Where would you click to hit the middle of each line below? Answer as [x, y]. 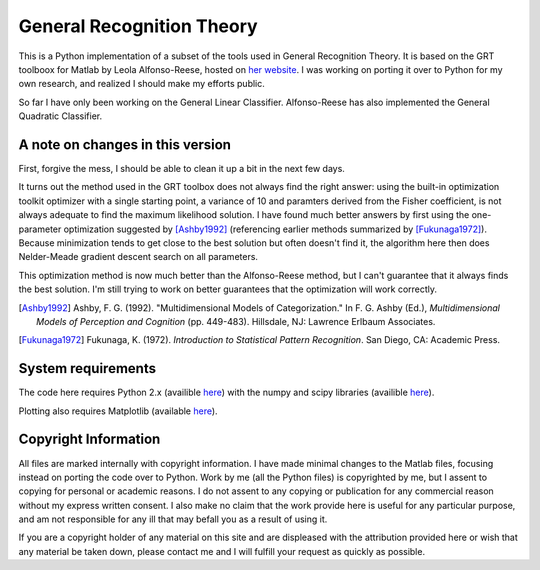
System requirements [87, 368]
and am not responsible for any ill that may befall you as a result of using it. [173, 519]
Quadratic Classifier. [60, 116]
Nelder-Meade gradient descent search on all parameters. [138, 257]
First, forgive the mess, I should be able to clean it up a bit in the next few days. [181, 169]
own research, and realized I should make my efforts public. [141, 84]
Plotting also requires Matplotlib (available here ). [118, 411]
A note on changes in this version [125, 144]
